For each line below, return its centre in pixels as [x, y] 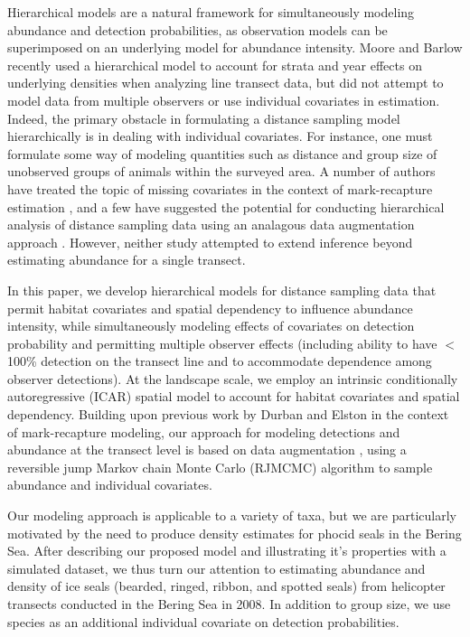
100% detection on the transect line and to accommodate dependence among [220, 361]
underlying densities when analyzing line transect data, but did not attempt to [226, 83]
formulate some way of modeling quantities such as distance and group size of [222, 153]
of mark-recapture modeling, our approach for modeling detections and [204, 431]
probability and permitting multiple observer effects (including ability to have [222, 343]
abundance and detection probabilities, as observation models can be [197, 29]
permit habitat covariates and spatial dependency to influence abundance [210, 308]
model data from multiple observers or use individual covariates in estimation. [224, 100]
